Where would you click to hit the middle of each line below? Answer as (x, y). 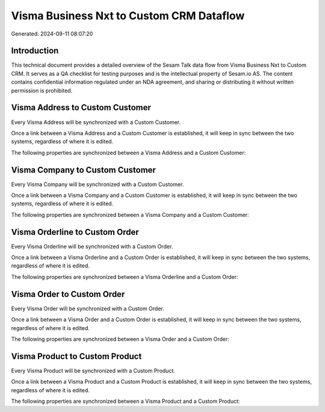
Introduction (35, 51)
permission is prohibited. (42, 90)
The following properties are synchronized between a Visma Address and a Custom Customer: (128, 152)
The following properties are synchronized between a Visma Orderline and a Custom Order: (125, 276)
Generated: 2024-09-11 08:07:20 (52, 34)
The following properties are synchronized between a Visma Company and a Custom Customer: (130, 214)
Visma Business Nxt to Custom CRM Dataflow (128, 16)
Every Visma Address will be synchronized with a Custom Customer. (96, 122)
